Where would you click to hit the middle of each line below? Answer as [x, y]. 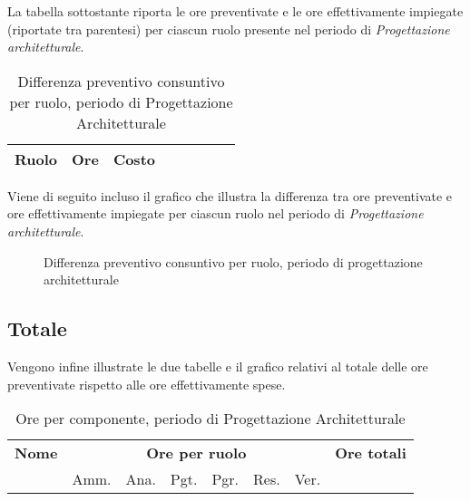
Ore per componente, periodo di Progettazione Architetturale [211, 419]
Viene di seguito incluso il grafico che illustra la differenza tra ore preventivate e [230, 195]
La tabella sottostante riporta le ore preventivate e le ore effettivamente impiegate [235, 11]
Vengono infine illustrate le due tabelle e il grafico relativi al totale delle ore [218, 366]
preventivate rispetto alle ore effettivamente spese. [147, 384]
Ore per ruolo [196, 453]
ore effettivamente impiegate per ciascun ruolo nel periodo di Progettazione [215, 213]
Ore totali [371, 453]
